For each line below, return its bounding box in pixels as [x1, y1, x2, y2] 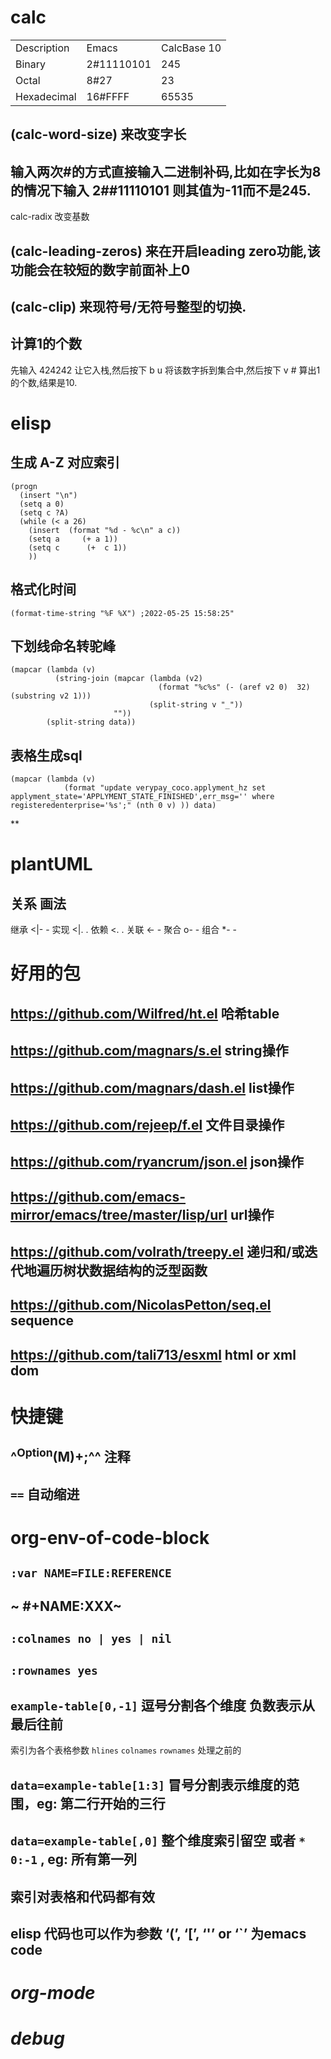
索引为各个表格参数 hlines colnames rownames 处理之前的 [10, 1744, 242, 1756]
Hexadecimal [15, 89, 77, 103]
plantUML [10, 853, 93, 876]
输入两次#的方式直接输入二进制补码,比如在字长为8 [10, 163, 322, 180]
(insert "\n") [19, 490, 78, 500]
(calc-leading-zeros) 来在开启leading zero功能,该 [10, 242, 321, 260]
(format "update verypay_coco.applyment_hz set [63, 783, 267, 793]
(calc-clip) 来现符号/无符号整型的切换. [10, 298, 247, 315]
